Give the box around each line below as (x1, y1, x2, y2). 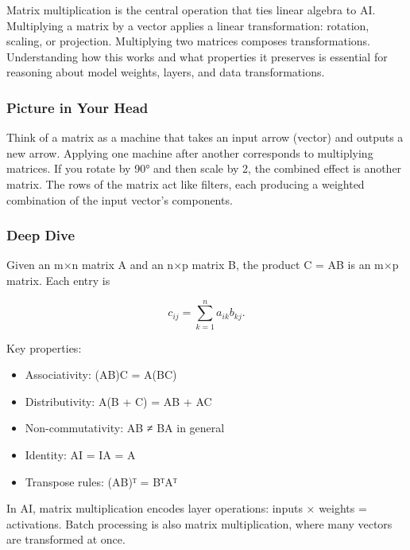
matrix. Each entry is (6, 271, 110, 288)
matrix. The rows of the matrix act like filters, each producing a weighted (6, 175, 365, 192)
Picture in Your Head (6, 97, 149, 117)
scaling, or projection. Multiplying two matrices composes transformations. (6, 33, 371, 49)
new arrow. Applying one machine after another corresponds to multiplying (6, 144, 373, 161)
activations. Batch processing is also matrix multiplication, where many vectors (6, 515, 393, 532)
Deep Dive (6, 225, 75, 245)
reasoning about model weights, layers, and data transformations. (6, 64, 325, 80)
